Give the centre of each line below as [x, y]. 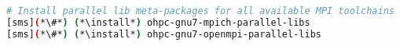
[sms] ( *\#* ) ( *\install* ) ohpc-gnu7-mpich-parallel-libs [158, 22]
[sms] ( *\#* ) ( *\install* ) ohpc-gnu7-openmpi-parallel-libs [164, 34]
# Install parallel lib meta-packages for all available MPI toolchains [200, 11]
